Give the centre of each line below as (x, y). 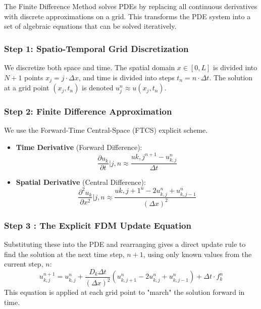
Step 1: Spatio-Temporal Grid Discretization (96, 48)
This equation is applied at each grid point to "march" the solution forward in (124, 292)
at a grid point (27, 88)
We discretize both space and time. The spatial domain (90, 67)
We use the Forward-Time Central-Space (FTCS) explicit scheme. (106, 130)
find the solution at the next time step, (64, 254)
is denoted (98, 88)
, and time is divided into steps (126, 77)
